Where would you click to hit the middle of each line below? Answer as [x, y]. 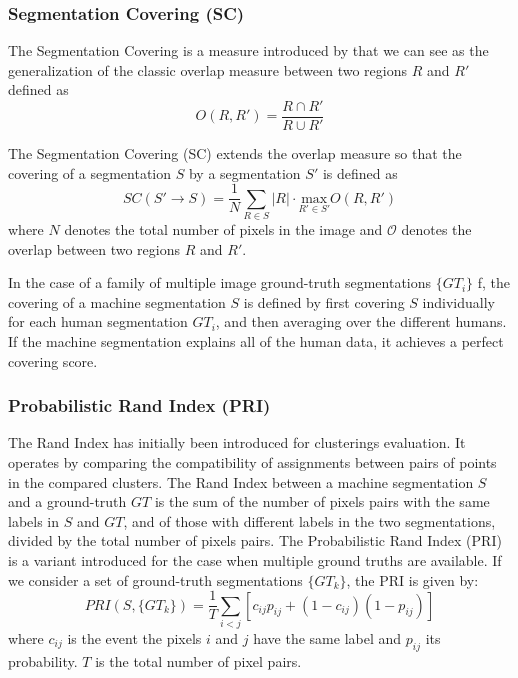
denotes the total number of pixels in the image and [223, 229]
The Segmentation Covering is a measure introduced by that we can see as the [248, 50]
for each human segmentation [98, 321]
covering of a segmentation [90, 172]
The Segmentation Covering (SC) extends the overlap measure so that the [235, 153]
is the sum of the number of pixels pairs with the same [322, 501]
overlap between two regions [94, 248]
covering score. [53, 360]
